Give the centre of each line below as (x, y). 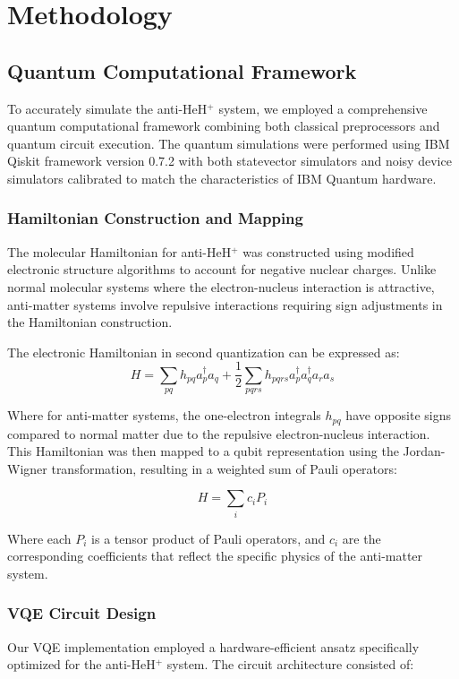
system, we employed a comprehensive (323, 108)
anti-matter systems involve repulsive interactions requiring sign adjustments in (225, 304)
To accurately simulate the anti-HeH (107, 108)
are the (361, 538)
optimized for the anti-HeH (81, 664)
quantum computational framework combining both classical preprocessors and (224, 126)
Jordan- (424, 451)
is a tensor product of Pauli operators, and (208, 538)
